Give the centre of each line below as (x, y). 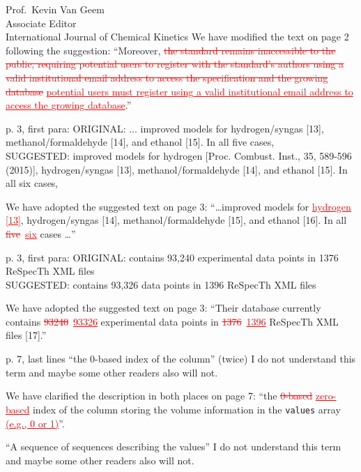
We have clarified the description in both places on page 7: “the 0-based (159, 396)
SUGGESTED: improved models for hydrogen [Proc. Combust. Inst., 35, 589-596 (179, 155)
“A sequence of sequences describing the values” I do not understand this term (174, 447)
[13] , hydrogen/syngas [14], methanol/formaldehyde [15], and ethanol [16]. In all (176, 220)
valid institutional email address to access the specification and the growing (167, 77)
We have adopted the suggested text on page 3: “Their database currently (163, 308)
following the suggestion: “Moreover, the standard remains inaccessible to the (171, 50)
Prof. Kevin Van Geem (55, 9)
